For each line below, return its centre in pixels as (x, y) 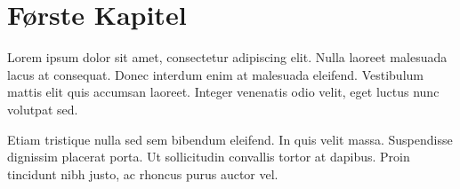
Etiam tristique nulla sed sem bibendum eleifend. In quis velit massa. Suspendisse (230, 139)
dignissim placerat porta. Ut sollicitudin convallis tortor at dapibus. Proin (209, 157)
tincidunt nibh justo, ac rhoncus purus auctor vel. (143, 173)
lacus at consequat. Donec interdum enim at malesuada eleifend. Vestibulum (215, 74)
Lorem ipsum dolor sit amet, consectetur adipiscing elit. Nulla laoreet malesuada (227, 57)
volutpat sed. (43, 109)
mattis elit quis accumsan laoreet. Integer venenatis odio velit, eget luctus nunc (223, 92)
